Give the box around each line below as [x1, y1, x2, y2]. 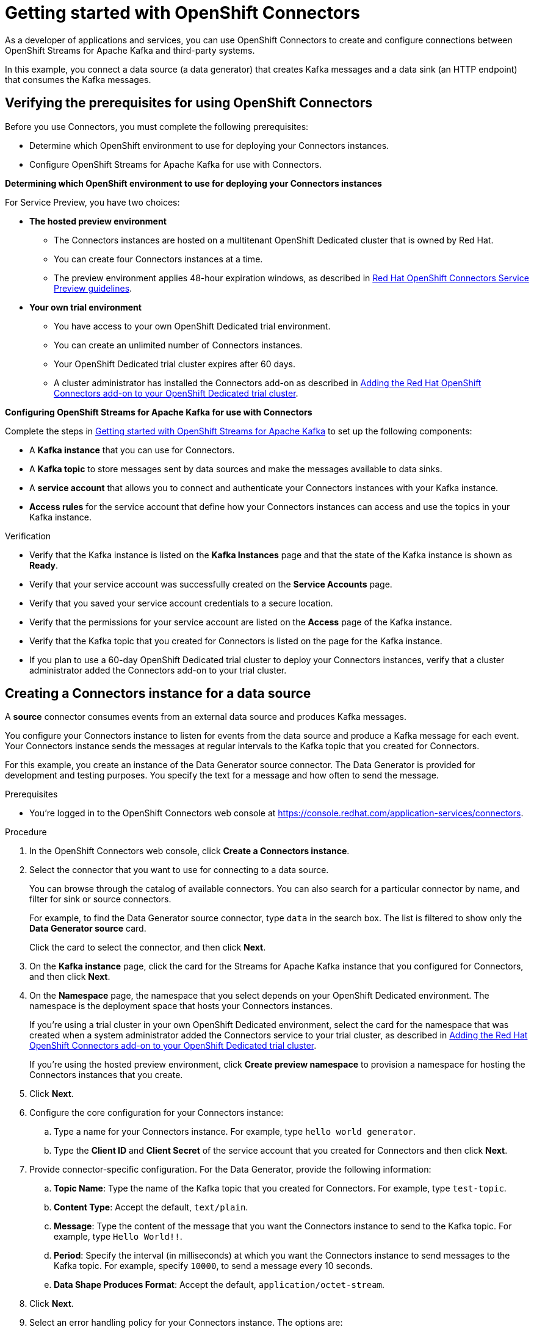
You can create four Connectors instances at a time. [54, 253, 263, 264]
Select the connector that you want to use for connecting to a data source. [29, 864, 329, 875]
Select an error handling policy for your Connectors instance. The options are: [29, 1317, 343, 1328]
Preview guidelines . [54, 282, 132, 293]
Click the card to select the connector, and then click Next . [29, 942, 266, 953]
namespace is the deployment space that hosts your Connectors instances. [29, 1001, 333, 1012]
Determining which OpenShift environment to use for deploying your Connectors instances [5, 178, 382, 189]
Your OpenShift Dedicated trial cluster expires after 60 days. [54, 358, 295, 369]
